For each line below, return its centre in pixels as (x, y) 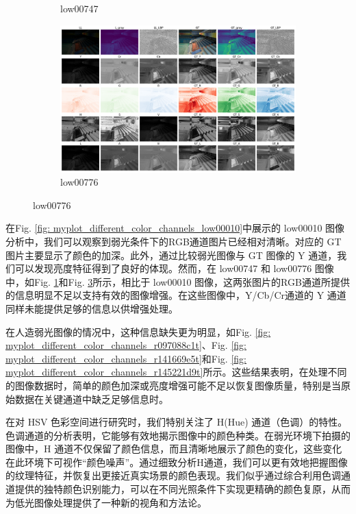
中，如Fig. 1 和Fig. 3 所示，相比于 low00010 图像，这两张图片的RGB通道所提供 (178, 281)
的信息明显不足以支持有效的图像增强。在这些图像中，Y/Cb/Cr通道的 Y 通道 (176, 295)
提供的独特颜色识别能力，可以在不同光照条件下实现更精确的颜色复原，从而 (182, 489)
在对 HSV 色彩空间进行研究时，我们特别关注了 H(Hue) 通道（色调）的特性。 (177, 422)
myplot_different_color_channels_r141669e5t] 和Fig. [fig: (126, 358)
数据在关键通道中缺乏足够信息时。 (91, 399)
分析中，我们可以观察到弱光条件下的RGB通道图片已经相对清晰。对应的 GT (174, 241)
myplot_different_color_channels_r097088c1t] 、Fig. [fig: (126, 345)
